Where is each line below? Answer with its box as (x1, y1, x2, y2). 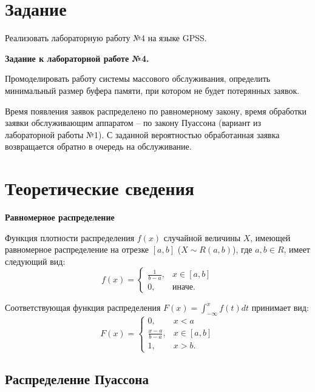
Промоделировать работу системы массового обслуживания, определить (5, 72, 271, 85)
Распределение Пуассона (5, 370, 149, 388)
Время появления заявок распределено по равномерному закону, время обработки (5, 104, 307, 117)
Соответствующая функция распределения (5, 301, 161, 314)
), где (232, 243, 252, 256)
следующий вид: (5, 254, 66, 267)
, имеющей (250, 231, 291, 244)
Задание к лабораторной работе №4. (5, 51, 149, 64)
